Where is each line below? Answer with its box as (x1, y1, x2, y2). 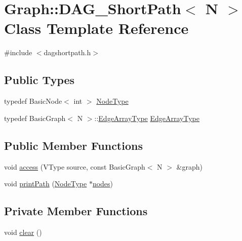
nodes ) (92, 178, 113, 189)
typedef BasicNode (4, 96, 62, 106)
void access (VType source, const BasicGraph (4, 161, 145, 172)
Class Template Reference (4, 18, 189, 38)
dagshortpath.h (44, 47, 91, 58)
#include (4, 47, 32, 58)
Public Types (4, 72, 75, 88)
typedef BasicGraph (4, 112, 66, 123)
